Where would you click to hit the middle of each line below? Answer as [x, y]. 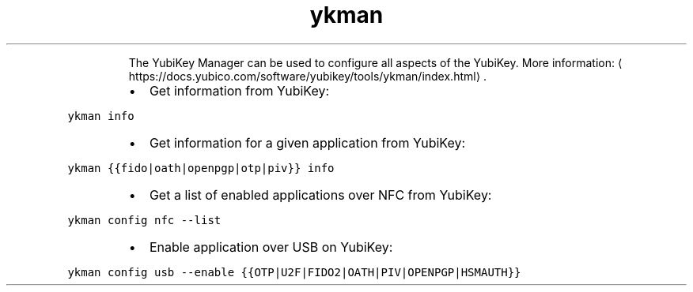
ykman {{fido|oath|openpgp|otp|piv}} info [201, 168]
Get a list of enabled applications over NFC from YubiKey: [320, 195]
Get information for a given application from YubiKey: [307, 142]
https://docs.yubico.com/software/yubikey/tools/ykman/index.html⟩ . [308, 76]
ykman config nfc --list [144, 220]
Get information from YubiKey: [239, 90]
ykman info [101, 116]
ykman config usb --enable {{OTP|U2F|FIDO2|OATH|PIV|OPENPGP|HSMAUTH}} [294, 272]
